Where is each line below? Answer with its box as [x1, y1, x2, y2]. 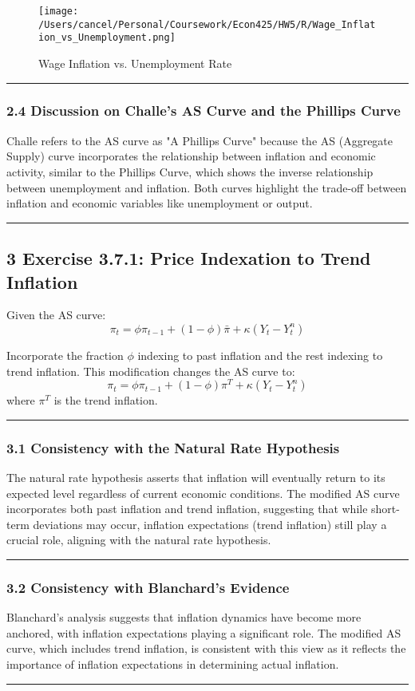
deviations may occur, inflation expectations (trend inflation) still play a [33, 515, 387, 532]
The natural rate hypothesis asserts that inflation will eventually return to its [6, 469, 385, 486]
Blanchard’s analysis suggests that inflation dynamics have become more [6, 609, 362, 626]
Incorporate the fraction [6, 346, 124, 363]
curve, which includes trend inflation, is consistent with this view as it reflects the [6, 640, 406, 657]
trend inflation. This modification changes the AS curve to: [6, 362, 295, 379]
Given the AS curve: [6, 306, 106, 323]
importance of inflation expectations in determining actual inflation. [6, 655, 339, 672]
